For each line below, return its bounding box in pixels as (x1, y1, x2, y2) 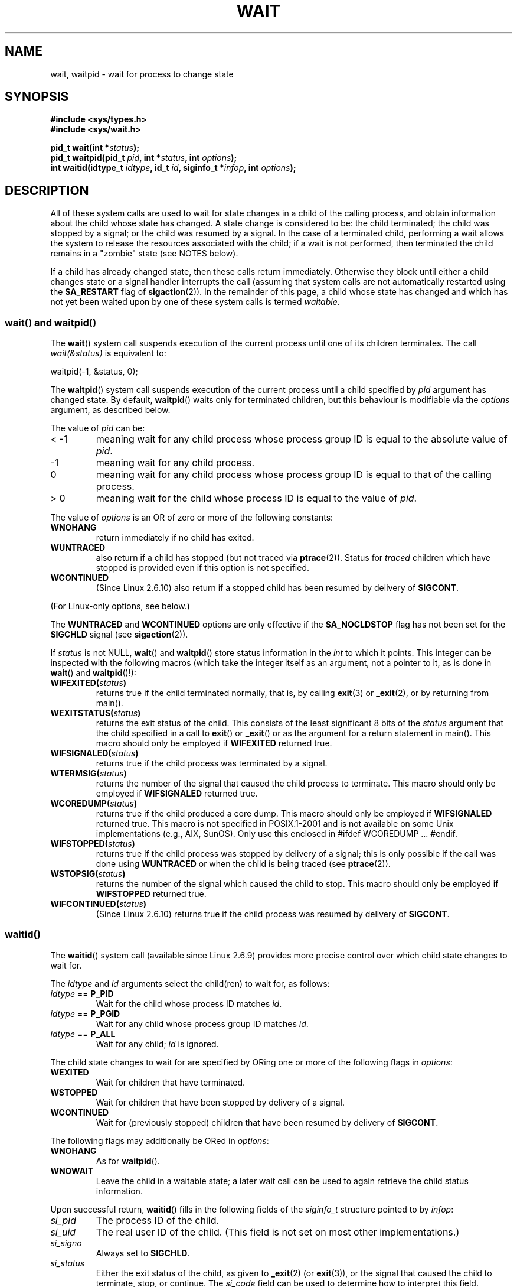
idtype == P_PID (50, 988, 114, 999)
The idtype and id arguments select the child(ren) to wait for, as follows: (50, 978, 330, 989)
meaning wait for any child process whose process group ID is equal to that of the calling (96, 469, 492, 481)
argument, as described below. (50, 405, 171, 415)
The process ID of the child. (96, 1214, 220, 1226)
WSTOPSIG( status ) (50, 869, 126, 879)
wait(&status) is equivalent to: (50, 348, 166, 359)
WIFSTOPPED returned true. (96, 889, 207, 899)
